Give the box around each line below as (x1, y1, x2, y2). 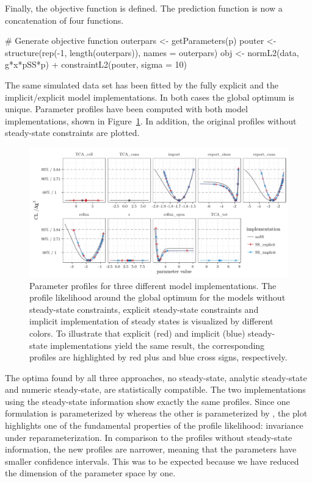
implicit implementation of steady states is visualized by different (29, 315, 274, 327)
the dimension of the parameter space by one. (5, 467, 176, 479)
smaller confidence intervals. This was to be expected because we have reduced (5, 454, 299, 467)
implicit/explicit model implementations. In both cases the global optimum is (5, 90, 294, 103)
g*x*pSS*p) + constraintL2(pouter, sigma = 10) (5, 58, 187, 71)
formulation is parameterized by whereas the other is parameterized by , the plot (5, 407, 308, 420)
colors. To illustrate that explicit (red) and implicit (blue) (29, 326, 245, 339)
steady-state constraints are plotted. (5, 126, 140, 139)
